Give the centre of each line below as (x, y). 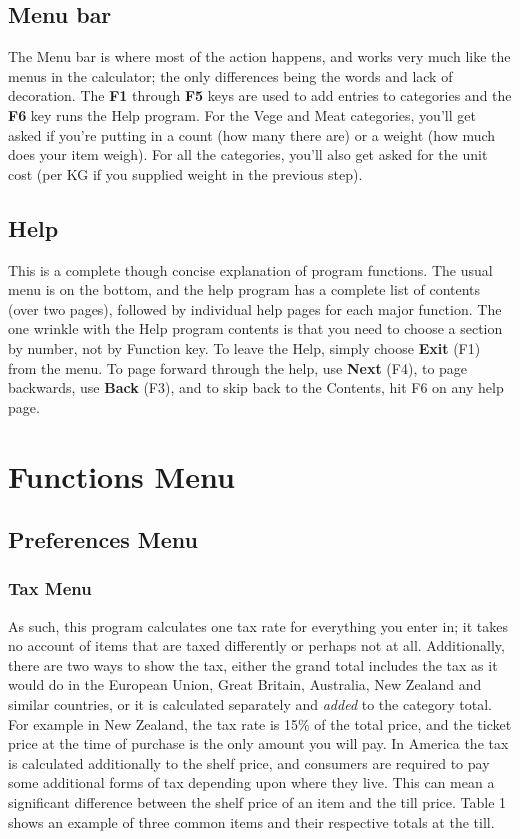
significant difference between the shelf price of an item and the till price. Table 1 (257, 802)
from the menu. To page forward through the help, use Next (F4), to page (238, 367)
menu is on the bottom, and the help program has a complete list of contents (244, 289)
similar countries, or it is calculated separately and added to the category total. (250, 704)
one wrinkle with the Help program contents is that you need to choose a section (255, 328)
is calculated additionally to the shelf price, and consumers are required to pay (249, 762)
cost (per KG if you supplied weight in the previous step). (185, 173)
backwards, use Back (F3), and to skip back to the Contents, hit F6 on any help (256, 387)
